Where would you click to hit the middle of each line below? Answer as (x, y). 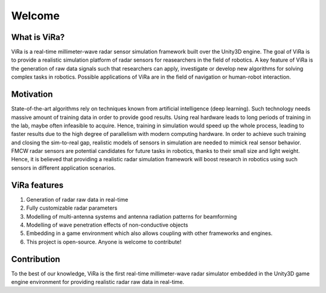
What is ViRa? (38, 37)
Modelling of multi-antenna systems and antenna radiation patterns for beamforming (132, 216)
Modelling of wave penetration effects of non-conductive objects (107, 225)
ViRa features (37, 185)
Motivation (32, 95)
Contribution (36, 259)
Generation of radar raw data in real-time (77, 199)
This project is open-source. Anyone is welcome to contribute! (104, 242)
